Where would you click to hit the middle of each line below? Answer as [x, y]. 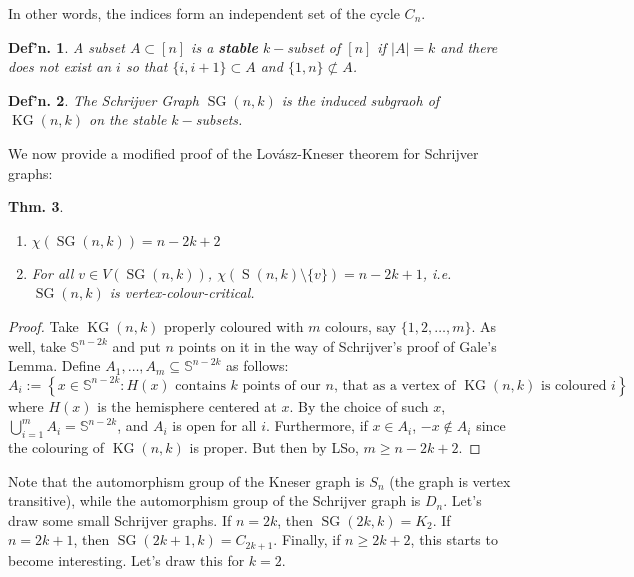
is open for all [214, 425]
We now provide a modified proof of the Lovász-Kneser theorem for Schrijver [243, 152]
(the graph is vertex [450, 480]
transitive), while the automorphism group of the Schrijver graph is [214, 500]
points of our [281, 385]
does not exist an [60, 66]
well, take [37, 345]
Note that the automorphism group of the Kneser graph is [186, 480]
